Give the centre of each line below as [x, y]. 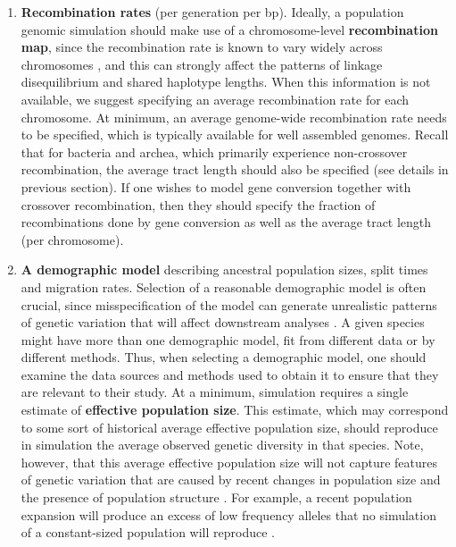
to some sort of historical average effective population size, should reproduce [229, 427]
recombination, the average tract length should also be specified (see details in [235, 169]
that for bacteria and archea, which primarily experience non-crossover [214, 151]
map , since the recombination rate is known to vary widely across [202, 47]
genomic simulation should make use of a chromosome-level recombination [229, 29]
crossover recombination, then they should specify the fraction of [198, 204]
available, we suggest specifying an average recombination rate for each [215, 99]
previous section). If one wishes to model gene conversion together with [216, 186]
